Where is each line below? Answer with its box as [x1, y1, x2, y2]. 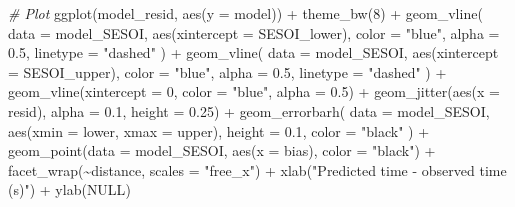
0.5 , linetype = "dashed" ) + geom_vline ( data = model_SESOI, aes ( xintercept [8, 42, 499, 63]
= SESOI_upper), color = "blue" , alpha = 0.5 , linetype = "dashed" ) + [8, 61, 447, 82]
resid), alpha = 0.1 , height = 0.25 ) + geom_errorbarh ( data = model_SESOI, [8, 100, 490, 121]
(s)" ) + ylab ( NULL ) [8, 179, 131, 200]
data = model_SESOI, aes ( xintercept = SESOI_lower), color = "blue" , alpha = [8, 22, 500, 43]
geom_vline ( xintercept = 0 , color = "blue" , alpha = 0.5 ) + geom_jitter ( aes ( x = [8, 81, 500, 102]
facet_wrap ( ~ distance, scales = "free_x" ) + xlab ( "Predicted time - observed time [8, 159, 507, 180]
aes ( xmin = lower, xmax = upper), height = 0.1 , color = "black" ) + [8, 120, 430, 141]
